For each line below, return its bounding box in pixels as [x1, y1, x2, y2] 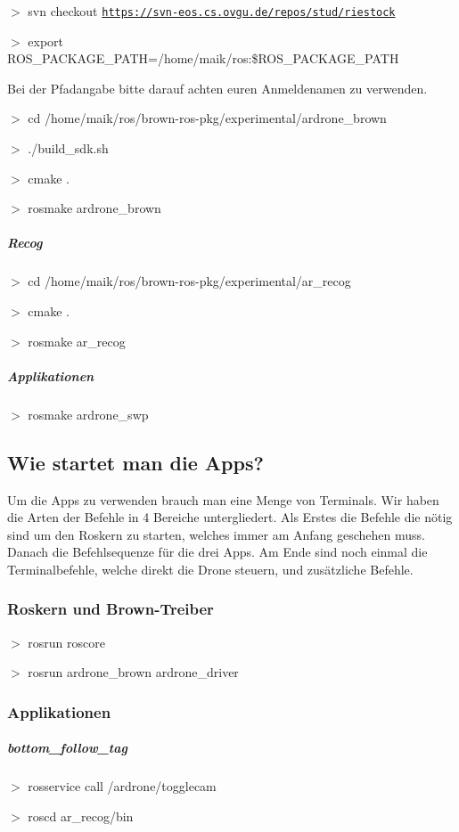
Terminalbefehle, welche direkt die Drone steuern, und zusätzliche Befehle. [7, 559, 414, 578]
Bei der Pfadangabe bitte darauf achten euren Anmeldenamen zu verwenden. [7, 78, 428, 97]
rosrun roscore [28, 632, 105, 651]
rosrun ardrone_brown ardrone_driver [28, 663, 239, 681]
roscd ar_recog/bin [28, 806, 134, 825]
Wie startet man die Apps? [7, 448, 264, 476]
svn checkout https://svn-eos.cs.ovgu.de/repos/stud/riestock [28, 2, 396, 20]
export [28, 31, 64, 50]
